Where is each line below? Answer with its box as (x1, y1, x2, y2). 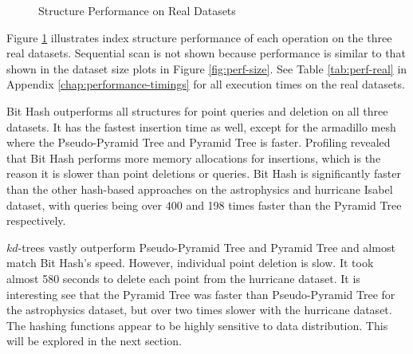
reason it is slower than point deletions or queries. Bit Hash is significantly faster (6, 165, 401, 182)
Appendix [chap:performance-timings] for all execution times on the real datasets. (6, 76, 405, 92)
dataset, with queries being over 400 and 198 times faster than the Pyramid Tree (6, 196, 402, 213)
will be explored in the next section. (6, 332, 182, 349)
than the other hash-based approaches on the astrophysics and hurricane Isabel (6, 180, 393, 197)
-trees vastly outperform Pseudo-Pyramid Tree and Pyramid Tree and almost (18, 238, 395, 255)
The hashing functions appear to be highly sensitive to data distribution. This (6, 317, 388, 333)
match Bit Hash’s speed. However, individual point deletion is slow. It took (6, 254, 374, 271)
